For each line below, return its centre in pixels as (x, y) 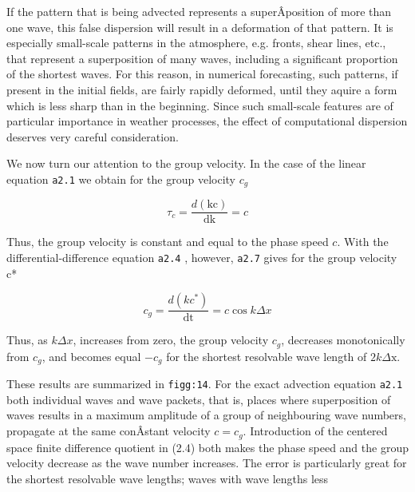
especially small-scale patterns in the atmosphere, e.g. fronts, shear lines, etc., (196, 43)
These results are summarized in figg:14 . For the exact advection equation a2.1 (205, 384)
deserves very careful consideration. (93, 136)
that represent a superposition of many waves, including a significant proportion (202, 58)
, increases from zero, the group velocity (171, 340)
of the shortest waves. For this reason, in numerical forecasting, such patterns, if (202, 74)
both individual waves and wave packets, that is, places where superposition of (199, 399)
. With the (363, 242)
